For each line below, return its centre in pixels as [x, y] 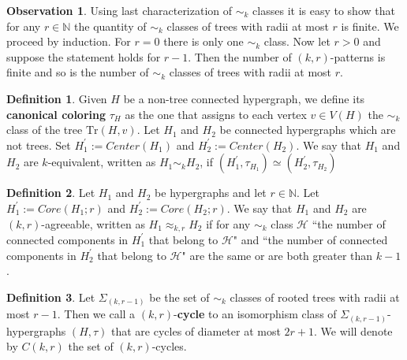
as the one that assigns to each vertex [216, 114]
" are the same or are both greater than [277, 255]
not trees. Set [39, 145]
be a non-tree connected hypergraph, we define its [244, 98]
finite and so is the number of [78, 72]
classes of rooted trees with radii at [315, 297]
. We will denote [353, 330]
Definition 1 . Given [57, 98]
